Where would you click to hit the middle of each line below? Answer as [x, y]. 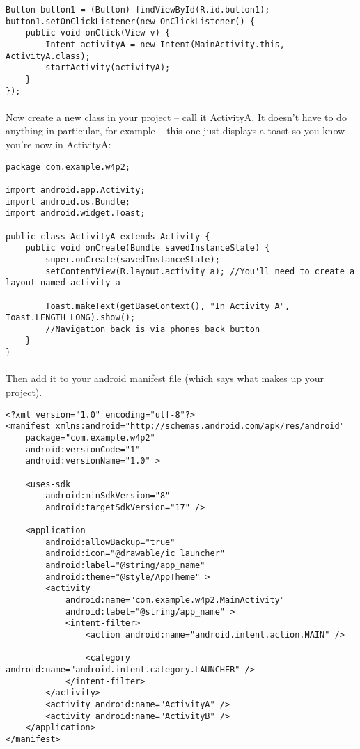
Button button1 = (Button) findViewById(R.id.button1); [138, 10]
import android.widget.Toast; [76, 213]
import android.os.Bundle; [68, 202]
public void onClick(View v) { [98, 33]
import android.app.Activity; [76, 190]
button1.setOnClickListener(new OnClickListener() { [130, 21]
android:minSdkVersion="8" [108, 496]
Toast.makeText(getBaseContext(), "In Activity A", [168, 306]
